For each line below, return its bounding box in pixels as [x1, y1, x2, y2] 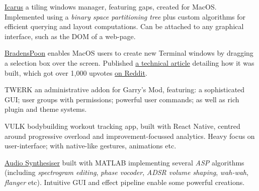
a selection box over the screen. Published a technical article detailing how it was [5, 57, 254, 68]
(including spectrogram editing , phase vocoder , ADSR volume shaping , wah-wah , [5, 167, 248, 177]
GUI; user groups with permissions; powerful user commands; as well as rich [5, 94, 239, 104]
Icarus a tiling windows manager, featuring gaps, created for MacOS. [5, 2, 217, 12]
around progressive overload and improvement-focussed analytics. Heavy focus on [5, 130, 255, 141]
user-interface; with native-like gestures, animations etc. [5, 140, 177, 151]
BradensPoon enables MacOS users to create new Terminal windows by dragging [5, 48, 253, 58]
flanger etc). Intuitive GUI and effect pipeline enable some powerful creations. [5, 176, 245, 187]
